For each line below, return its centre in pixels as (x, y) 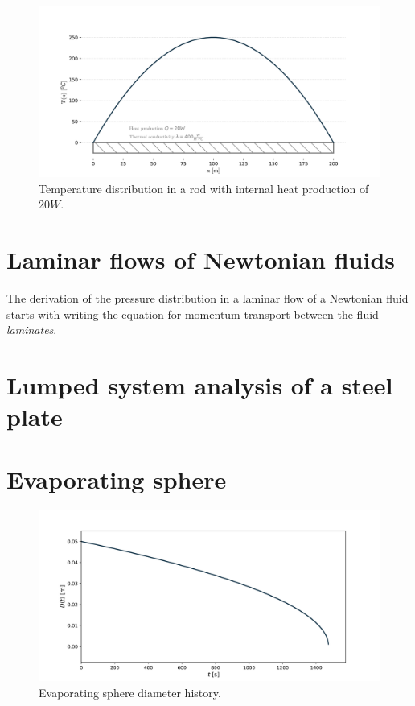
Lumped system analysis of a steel (200, 384)
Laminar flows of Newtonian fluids (201, 259)
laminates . (32, 330)
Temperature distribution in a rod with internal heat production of (204, 188)
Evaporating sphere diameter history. (130, 692)
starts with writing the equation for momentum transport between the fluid (193, 314)
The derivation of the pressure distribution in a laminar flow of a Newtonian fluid (207, 297)
